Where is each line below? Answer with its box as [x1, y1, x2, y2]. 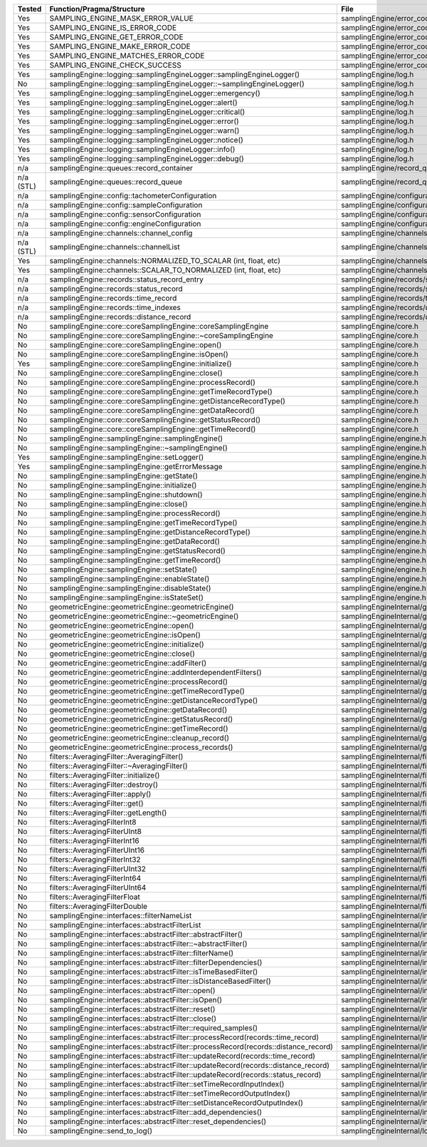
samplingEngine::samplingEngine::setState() [49, 565, 198, 574]
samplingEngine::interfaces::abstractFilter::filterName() [49, 948, 234, 958]
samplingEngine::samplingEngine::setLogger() [49, 453, 204, 462]
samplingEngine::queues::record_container [49, 163, 194, 173]
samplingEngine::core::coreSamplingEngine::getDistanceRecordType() [49, 396, 286, 406]
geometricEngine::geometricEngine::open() [49, 621, 194, 630]
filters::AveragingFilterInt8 [49, 817, 137, 827]
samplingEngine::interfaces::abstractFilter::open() [49, 986, 216, 995]
